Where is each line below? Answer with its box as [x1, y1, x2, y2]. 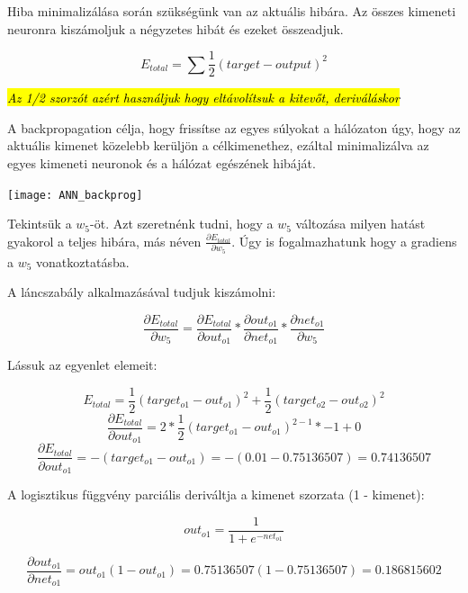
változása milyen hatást [295, 214, 426, 233]
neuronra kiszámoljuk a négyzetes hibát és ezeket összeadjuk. [7, 19, 344, 38]
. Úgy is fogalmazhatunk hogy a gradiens [231, 231, 457, 250]
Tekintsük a [7, 214, 72, 233]
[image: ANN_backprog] [7, 188, 143, 202]
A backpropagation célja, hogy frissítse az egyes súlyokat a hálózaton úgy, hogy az [7, 118, 461, 137]
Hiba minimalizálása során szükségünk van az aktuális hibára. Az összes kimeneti [7, 2, 456, 20]
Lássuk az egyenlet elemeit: [7, 355, 157, 374]
